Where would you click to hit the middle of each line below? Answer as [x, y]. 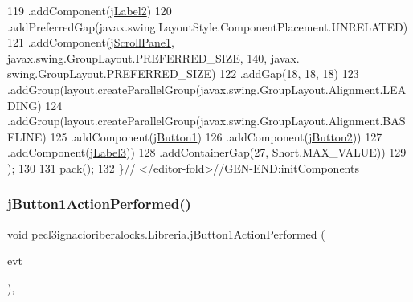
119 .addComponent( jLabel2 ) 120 [90, 10]
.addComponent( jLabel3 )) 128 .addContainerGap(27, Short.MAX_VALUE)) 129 [207, 152]
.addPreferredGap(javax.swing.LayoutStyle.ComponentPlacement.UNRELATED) [208, 26]
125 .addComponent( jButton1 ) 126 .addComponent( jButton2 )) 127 [216, 136]
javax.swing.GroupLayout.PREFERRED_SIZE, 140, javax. [153, 57]
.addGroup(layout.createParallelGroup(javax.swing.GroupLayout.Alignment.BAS [206, 121]
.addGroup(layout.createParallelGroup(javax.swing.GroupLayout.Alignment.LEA [207, 89]
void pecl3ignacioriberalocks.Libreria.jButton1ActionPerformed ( [166, 233]
